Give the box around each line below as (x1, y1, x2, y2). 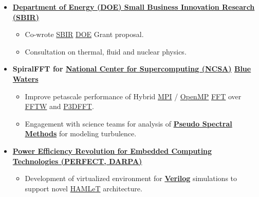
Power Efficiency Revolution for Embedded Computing (12, 145, 212, 156)
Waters (12, 73, 39, 84)
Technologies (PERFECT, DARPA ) (12, 155, 142, 166)
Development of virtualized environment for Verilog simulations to (25, 173, 237, 184)
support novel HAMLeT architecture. (25, 183, 142, 193)
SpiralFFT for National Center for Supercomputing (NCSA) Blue (12, 63, 251, 74)
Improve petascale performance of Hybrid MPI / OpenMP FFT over (25, 91, 242, 101)
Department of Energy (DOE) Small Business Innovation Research (12, 2, 255, 12)
